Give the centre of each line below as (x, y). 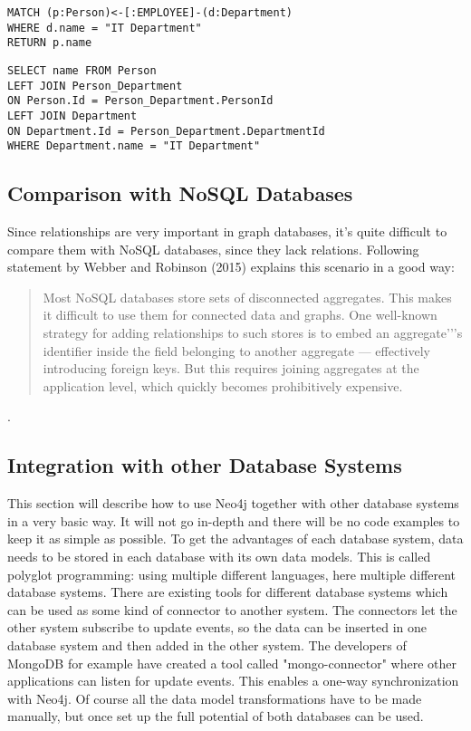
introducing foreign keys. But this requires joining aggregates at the (231, 368)
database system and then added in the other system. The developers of (207, 645)
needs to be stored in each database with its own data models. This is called (219, 557)
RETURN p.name (50, 43)
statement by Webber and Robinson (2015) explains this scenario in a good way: (231, 267)
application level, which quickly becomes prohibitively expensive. (223, 385)
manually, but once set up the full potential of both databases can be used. (216, 716)
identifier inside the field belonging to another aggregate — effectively (236, 350)
